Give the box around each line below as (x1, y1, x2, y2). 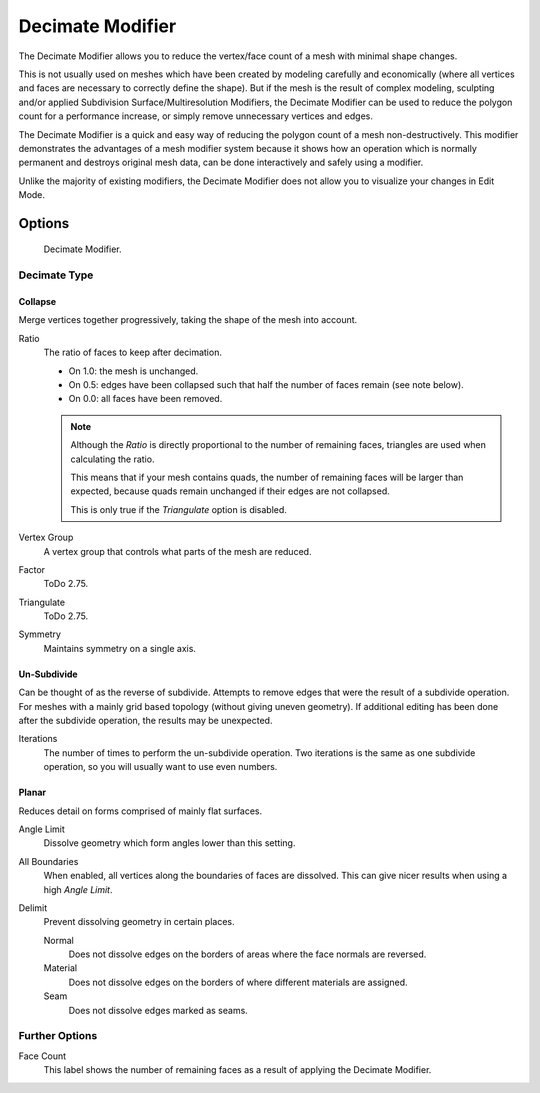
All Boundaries (18, 855, 79, 867)
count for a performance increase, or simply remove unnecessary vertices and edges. (18, 110, 374, 122)
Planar (18, 786, 47, 799)
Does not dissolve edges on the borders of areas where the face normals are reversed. (68, 948, 427, 960)
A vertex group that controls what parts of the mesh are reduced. (43, 545, 312, 557)
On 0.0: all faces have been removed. (68, 393, 223, 405)
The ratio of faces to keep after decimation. (43, 346, 222, 359)
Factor (18, 563, 45, 575)
